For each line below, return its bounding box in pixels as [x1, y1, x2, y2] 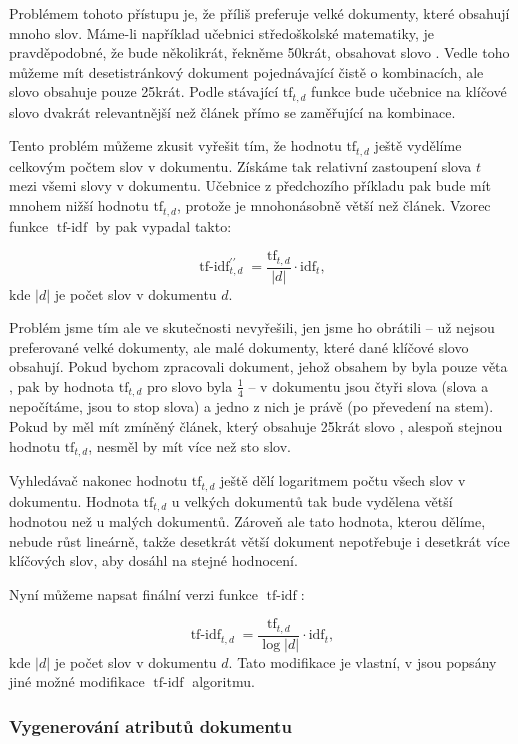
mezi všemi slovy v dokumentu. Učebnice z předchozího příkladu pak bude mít [9, 175, 492, 196]
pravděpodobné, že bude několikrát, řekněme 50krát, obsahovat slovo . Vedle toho [9, 42, 510, 63]
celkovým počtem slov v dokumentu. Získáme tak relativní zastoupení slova [9, 155, 472, 176]
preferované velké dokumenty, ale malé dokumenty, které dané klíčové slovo [9, 336, 469, 357]
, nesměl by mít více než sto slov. [88, 435, 291, 456]
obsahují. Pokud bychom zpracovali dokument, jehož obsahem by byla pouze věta [9, 356, 508, 377]
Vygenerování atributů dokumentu [9, 713, 292, 738]
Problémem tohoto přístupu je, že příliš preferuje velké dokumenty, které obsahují [9, 3, 510, 23]
